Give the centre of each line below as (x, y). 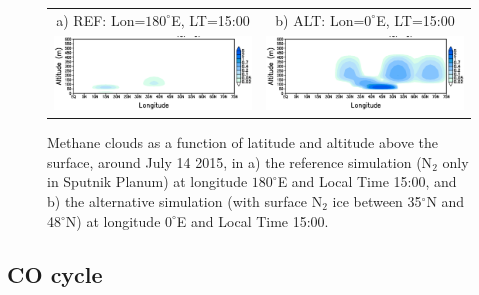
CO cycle (55, 274)
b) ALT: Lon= (320, 19)
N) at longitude (113, 220)
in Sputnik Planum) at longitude (147, 181)
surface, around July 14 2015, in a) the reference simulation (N (240, 161)
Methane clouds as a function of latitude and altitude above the (243, 142)
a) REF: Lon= (101, 19)
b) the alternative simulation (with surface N (185, 200)
